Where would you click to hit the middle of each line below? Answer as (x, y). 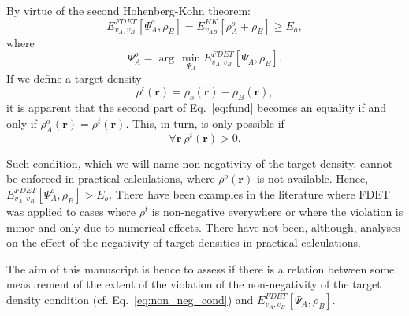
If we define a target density (74, 78)
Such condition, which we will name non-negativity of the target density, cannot (200, 163)
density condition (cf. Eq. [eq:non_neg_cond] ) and (130, 299)
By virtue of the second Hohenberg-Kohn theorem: (128, 10)
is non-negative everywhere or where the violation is (277, 211)
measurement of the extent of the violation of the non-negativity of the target (194, 284)
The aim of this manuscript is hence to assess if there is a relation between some (201, 268)
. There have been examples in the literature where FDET (249, 193)
